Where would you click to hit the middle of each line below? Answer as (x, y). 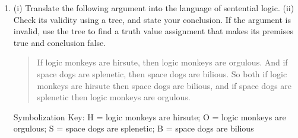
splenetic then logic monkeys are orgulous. (114, 97)
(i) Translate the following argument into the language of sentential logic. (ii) (154, 8)
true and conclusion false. (60, 42)
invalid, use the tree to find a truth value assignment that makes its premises (153, 31)
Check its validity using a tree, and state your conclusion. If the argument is (152, 19)
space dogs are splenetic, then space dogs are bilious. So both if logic (162, 73)
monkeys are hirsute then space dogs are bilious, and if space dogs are (164, 85)
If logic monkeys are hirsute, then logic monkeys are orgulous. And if (162, 62)
